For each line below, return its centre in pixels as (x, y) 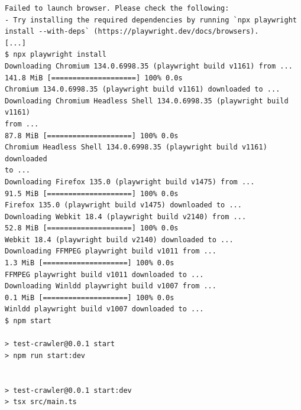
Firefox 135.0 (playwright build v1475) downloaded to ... (123, 205)
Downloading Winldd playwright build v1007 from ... (111, 286)
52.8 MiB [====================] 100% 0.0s (92, 228)
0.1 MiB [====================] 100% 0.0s (90, 297)
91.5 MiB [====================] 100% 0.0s (92, 193)
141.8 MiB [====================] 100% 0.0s (94, 78)
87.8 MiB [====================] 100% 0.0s (92, 136)
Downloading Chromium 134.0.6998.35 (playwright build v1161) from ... (149, 66)
